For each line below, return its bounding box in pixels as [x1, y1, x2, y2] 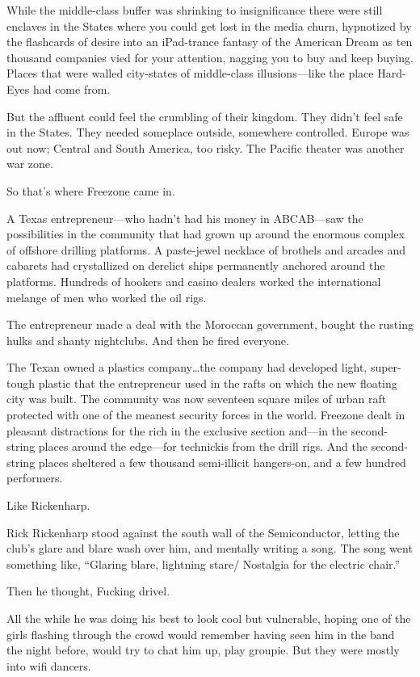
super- [370, 359, 401, 376]
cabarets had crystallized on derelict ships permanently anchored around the [6, 257, 385, 274]
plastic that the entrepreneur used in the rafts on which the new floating [38, 374, 397, 391]
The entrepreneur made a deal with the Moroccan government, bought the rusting [6, 316, 414, 333]
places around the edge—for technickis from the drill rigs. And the [38, 438, 368, 455]
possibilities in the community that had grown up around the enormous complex [6, 225, 405, 242]
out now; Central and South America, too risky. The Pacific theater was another [6, 139, 405, 156]
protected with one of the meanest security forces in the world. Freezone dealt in [6, 406, 405, 423]
